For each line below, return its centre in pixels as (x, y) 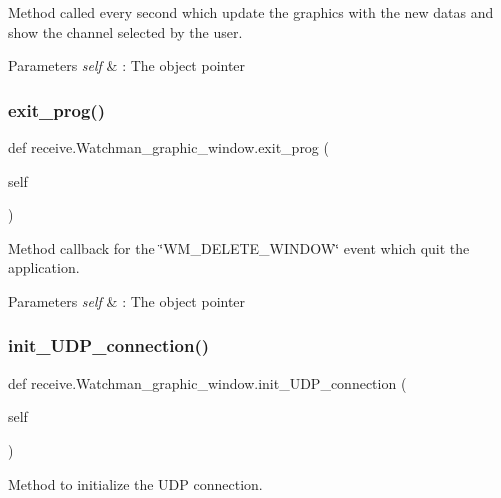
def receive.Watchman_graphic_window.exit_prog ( (168, 147)
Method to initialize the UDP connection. (135, 483)
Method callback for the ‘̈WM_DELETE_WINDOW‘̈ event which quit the (239, 247)
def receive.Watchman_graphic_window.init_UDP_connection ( (207, 382)
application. (44, 267)
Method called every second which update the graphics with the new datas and (251, 12)
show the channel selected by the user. (125, 31)
